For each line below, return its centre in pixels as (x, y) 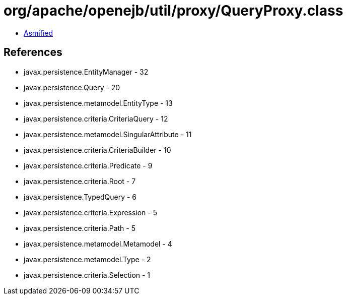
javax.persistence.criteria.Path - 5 (80, 228)
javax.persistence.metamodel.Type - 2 (87, 259)
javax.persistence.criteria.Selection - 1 (87, 275)
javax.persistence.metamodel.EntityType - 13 (98, 103)
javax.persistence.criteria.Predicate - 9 (88, 165)
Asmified (39, 33)
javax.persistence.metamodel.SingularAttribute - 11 (108, 134)
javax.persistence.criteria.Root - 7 (80, 181)
